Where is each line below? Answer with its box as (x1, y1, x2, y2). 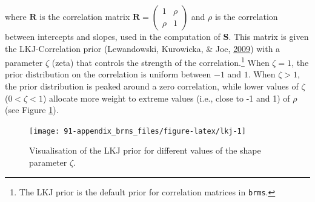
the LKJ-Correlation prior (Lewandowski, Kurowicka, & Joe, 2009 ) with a (5, 42, 280, 54)
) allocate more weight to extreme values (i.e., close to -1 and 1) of (42, 91, 290, 104)
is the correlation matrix (39, 10, 130, 22)
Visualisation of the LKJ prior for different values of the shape (29, 144, 261, 157)
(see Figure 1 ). (5, 103, 59, 116)
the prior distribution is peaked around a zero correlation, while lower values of (5, 80, 299, 93)
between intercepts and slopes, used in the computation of (5, 30, 220, 42)
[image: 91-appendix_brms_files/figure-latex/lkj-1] (29, 126, 246, 135)
